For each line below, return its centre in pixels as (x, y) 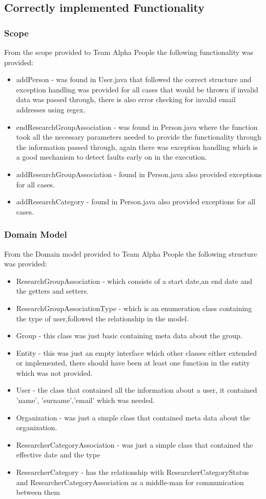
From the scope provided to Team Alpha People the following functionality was (129, 52)
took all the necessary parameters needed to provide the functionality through (139, 137)
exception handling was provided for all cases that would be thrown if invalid (137, 89)
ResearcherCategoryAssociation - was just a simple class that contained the (135, 444)
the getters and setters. (52, 291)
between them (38, 492)
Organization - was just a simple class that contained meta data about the (133, 417)
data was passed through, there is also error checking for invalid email (126, 99)
